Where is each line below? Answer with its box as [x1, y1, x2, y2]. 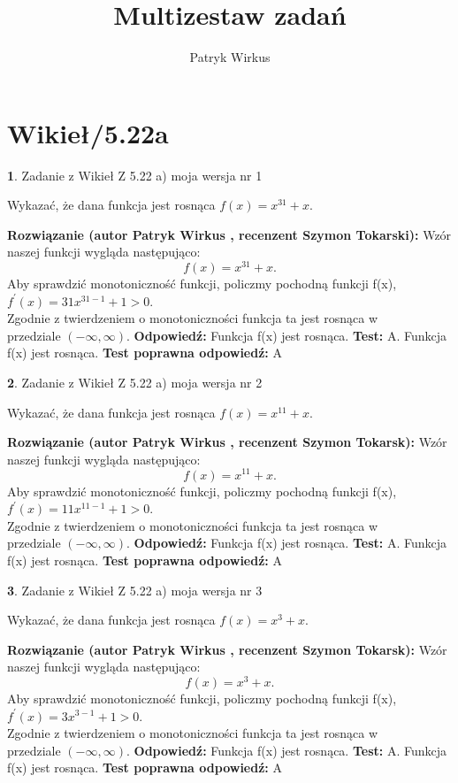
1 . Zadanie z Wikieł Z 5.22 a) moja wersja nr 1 [7, 165, 263, 184]
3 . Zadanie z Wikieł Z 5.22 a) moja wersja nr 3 [7, 580, 263, 599]
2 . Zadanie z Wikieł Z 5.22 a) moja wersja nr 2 [7, 373, 263, 392]
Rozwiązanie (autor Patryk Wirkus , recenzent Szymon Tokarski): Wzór [7, 225, 452, 243]
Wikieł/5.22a [7, 114, 169, 150]
